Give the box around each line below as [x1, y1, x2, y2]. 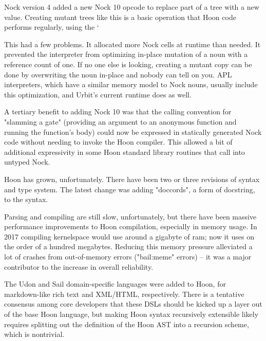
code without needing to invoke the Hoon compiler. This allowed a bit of [4, 136, 233, 147]
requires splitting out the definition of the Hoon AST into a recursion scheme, [4, 318, 249, 329]
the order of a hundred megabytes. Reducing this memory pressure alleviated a [4, 241, 253, 252]
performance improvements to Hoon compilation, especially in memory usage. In [4, 221, 257, 232]
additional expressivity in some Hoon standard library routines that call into [4, 146, 245, 157]
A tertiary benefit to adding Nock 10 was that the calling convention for [4, 106, 232, 117]
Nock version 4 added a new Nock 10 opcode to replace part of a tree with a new [4, 2, 259, 12]
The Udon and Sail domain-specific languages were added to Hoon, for [4, 278, 226, 289]
